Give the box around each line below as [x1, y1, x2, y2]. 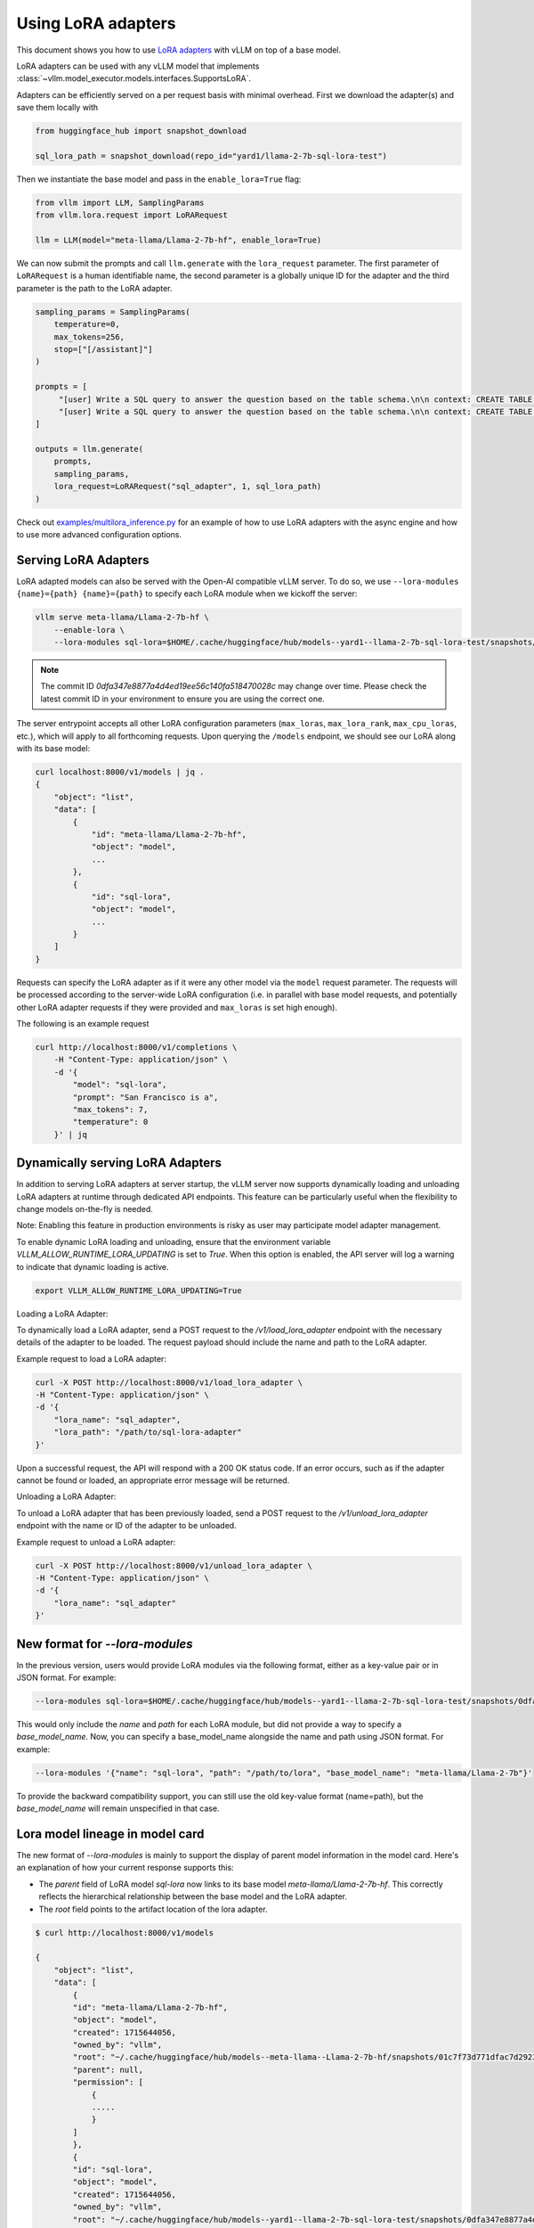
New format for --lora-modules [16, 1636, 193, 1651]
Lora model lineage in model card [16, 1826, 205, 1841]
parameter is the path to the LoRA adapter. [16, 283, 173, 293]
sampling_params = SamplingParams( [35, 307, 190, 316]
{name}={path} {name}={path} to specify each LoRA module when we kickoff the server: [16, 588, 358, 599]
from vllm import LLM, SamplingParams [35, 197, 205, 208]
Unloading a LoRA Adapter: [16, 1491, 117, 1502]
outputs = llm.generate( [35, 444, 144, 455]
